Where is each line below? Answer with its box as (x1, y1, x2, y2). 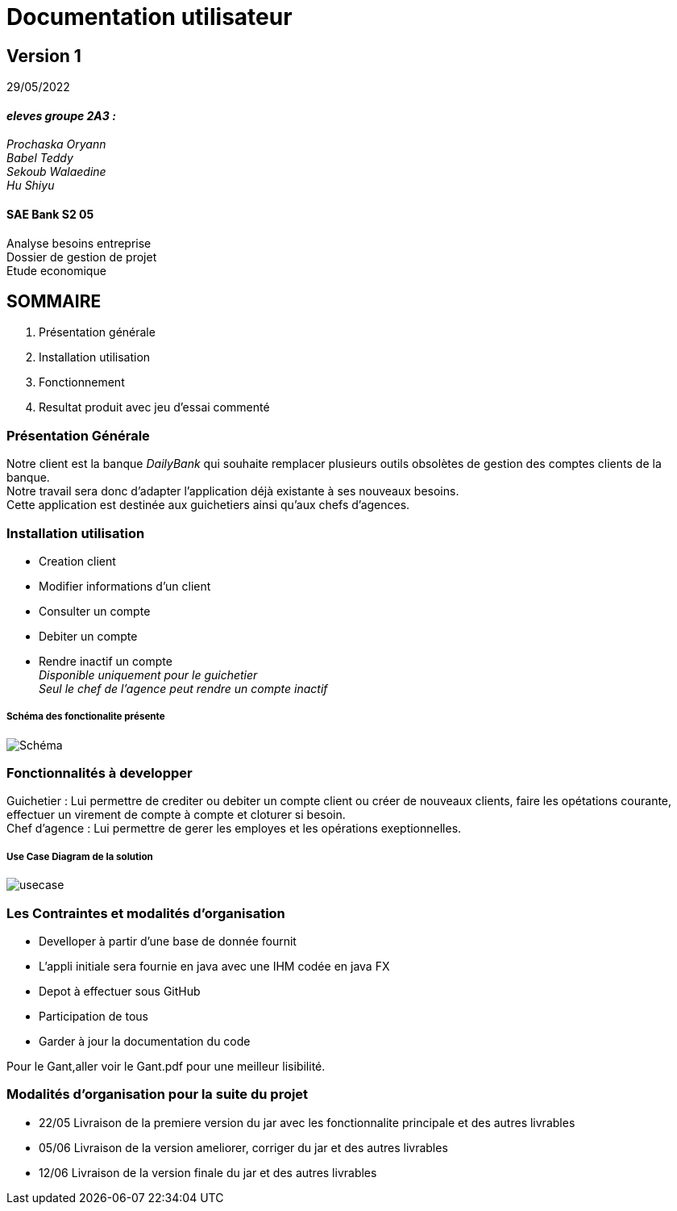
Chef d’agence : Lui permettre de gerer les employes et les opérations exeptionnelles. (6, 821, 462, 836)
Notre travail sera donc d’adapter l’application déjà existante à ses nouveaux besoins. (6, 484, 459, 499)
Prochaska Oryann (6, 137, 106, 152)
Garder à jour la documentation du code (39, 1034, 251, 1049)
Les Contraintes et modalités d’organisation (6, 904, 285, 921)
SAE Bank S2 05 (6, 207, 94, 221)
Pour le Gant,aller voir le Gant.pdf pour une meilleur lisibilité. (6, 1059, 326, 1074)
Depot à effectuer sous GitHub (39, 984, 201, 999)
